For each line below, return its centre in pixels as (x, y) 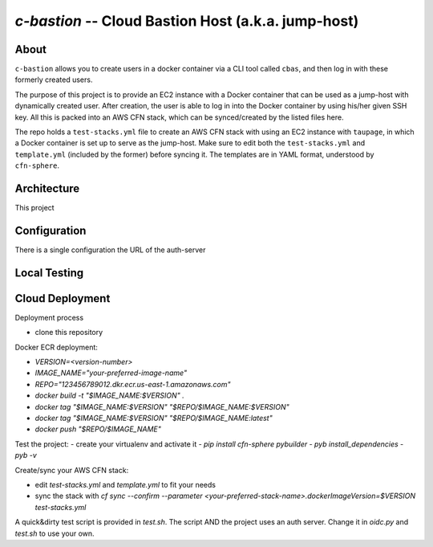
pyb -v (26, 455)
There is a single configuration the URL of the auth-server (110, 250)
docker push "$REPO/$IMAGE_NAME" (98, 429)
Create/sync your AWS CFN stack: (72, 470)
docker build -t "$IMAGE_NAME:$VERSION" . (109, 396)
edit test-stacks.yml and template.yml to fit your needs (125, 485)
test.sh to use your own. (55, 533)
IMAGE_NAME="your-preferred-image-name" (111, 373)
